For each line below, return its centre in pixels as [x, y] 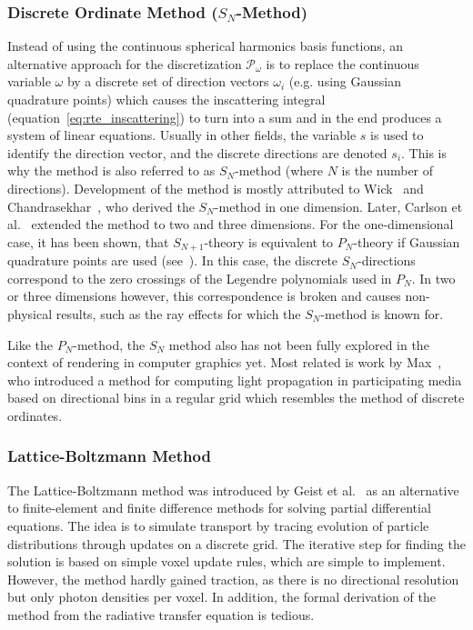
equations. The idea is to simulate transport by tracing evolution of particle [218, 525]
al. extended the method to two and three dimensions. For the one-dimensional [231, 224]
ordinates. [35, 415]
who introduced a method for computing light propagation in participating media [235, 380]
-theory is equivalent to [269, 241]
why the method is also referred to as [111, 170]
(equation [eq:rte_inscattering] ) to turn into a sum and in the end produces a [225, 117]
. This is [424, 152]
